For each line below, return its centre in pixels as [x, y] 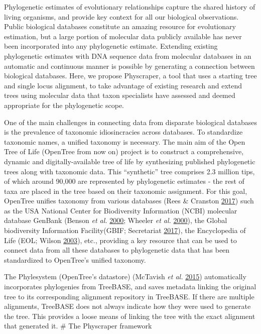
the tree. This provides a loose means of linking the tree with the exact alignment [130, 316]
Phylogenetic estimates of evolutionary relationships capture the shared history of [130, 7]
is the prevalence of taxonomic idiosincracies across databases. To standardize [123, 132]
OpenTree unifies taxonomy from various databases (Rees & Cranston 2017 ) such [129, 201]
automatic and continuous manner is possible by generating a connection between [129, 66]
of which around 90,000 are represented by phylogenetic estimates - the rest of [124, 181]
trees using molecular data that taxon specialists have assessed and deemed [120, 95]
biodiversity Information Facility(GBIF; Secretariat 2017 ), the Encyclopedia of [125, 230]
